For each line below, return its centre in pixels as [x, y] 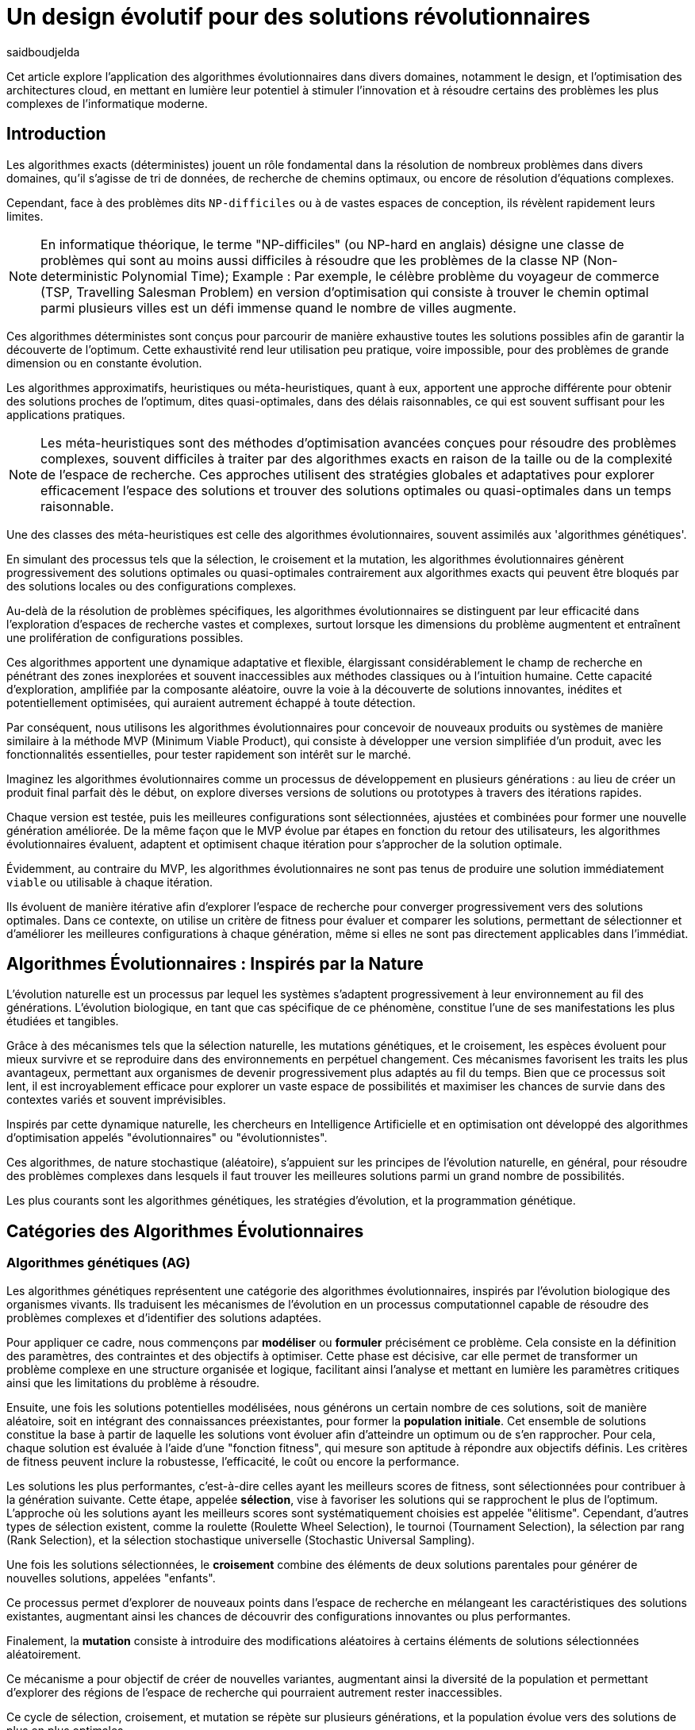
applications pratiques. [66, 414]
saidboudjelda [43, 52]
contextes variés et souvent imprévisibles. [116, 1100]
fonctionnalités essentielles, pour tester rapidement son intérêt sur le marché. [209, 754]
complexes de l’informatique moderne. [107, 103]
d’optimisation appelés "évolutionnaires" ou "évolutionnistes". [167, 1138]
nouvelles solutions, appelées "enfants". [111, 1578]
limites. [25, 216]
